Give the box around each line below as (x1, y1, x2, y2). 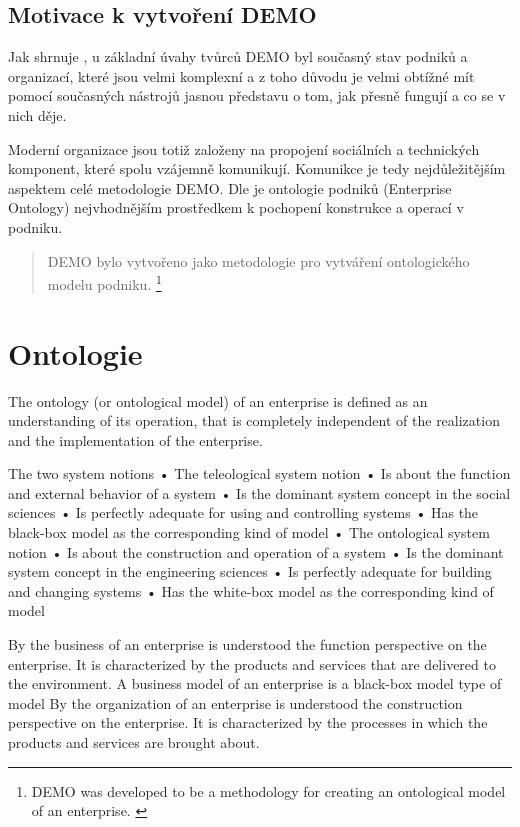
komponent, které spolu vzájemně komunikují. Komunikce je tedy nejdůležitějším (8, 158, 506, 179)
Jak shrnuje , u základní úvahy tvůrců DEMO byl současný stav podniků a (8, 46, 468, 67)
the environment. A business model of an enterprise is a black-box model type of (8, 673, 502, 694)
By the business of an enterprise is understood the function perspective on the (8, 634, 487, 655)
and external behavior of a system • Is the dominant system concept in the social (8, 482, 511, 503)
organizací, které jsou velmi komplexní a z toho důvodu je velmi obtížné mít (8, 65, 475, 86)
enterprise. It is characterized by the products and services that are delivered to (8, 653, 496, 674)
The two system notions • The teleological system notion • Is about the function (8, 463, 511, 484)
